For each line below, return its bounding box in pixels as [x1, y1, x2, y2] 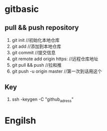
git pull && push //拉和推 [11, 62, 62, 68]
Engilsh [4, 115, 36, 126]
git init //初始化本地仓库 [11, 37, 60, 43]
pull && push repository [4, 23, 79, 32]
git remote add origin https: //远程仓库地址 [11, 56, 99, 62]
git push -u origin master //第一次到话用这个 [11, 68, 103, 74]
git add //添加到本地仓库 [11, 43, 62, 49]
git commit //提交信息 [11, 50, 56, 55]
